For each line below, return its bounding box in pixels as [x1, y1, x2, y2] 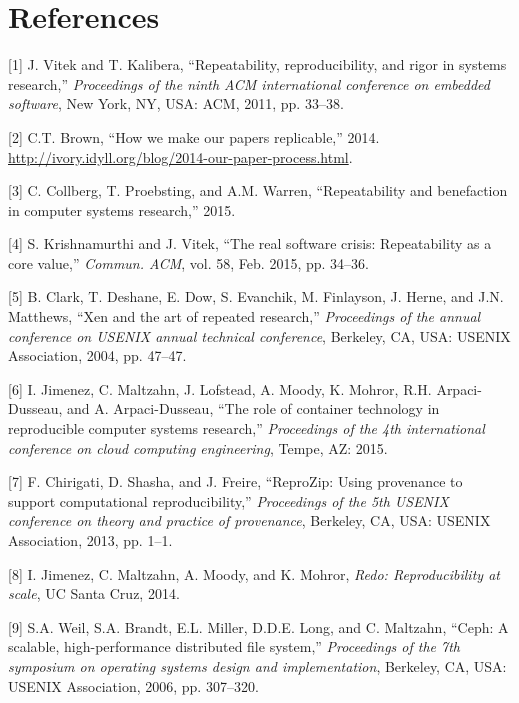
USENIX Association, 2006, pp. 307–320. [8, 675, 259, 696]
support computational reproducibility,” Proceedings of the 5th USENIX [8, 490, 449, 511]
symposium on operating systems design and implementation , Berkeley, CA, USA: [8, 655, 507, 676]
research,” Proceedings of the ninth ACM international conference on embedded [8, 73, 490, 94]
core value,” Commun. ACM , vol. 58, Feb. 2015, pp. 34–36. [8, 252, 369, 273]
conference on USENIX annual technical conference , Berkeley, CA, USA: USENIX [8, 325, 511, 346]
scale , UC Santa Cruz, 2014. [8, 583, 180, 604]
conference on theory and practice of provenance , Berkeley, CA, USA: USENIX [8, 510, 491, 531]
